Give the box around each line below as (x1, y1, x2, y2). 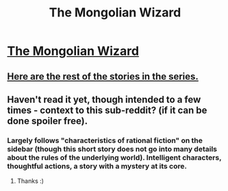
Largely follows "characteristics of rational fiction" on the (7, 136, 203, 145)
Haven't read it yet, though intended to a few (7, 94, 201, 105)
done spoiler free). (7, 115, 88, 127)
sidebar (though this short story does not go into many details (7, 144, 218, 153)
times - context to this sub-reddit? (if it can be (7, 104, 207, 116)
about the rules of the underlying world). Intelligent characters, (7, 153, 222, 162)
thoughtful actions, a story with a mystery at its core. (7, 161, 187, 170)
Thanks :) (16, 177, 45, 186)
